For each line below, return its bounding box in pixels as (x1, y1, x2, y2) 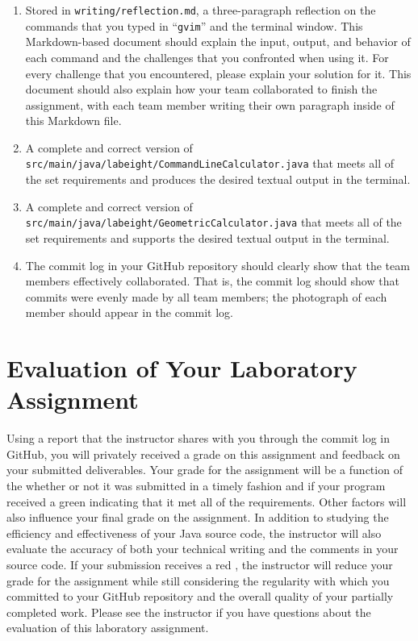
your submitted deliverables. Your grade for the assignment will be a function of (6, 461, 403, 478)
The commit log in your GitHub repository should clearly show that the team (25, 256, 410, 273)
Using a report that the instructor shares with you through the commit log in (6, 430, 391, 447)
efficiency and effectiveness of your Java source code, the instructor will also (6, 524, 382, 541)
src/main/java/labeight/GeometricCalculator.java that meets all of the (25, 214, 402, 231)
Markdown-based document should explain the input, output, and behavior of (25, 33, 411, 50)
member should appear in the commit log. (25, 304, 234, 321)
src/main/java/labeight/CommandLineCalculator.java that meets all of (25, 155, 395, 172)
